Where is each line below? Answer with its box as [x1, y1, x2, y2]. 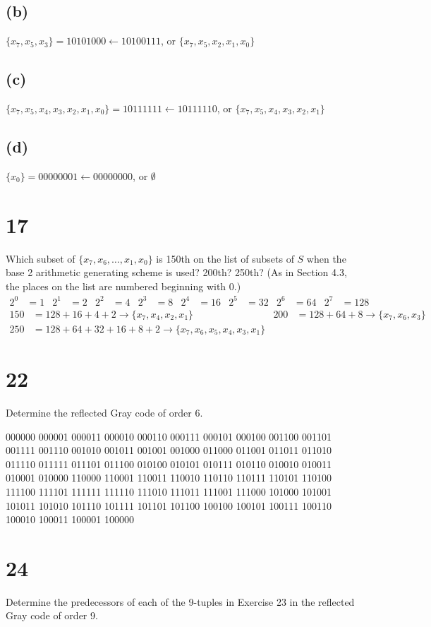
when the [306, 251, 346, 265]
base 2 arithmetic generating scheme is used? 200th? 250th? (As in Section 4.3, [6, 265, 347, 280]
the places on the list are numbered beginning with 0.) [6, 278, 241, 293]
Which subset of [6, 251, 75, 265]
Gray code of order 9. [6, 608, 98, 623]
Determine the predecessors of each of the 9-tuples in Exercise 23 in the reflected [6, 594, 355, 609]
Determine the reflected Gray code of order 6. [6, 405, 203, 420]
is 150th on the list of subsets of [156, 251, 294, 265]
